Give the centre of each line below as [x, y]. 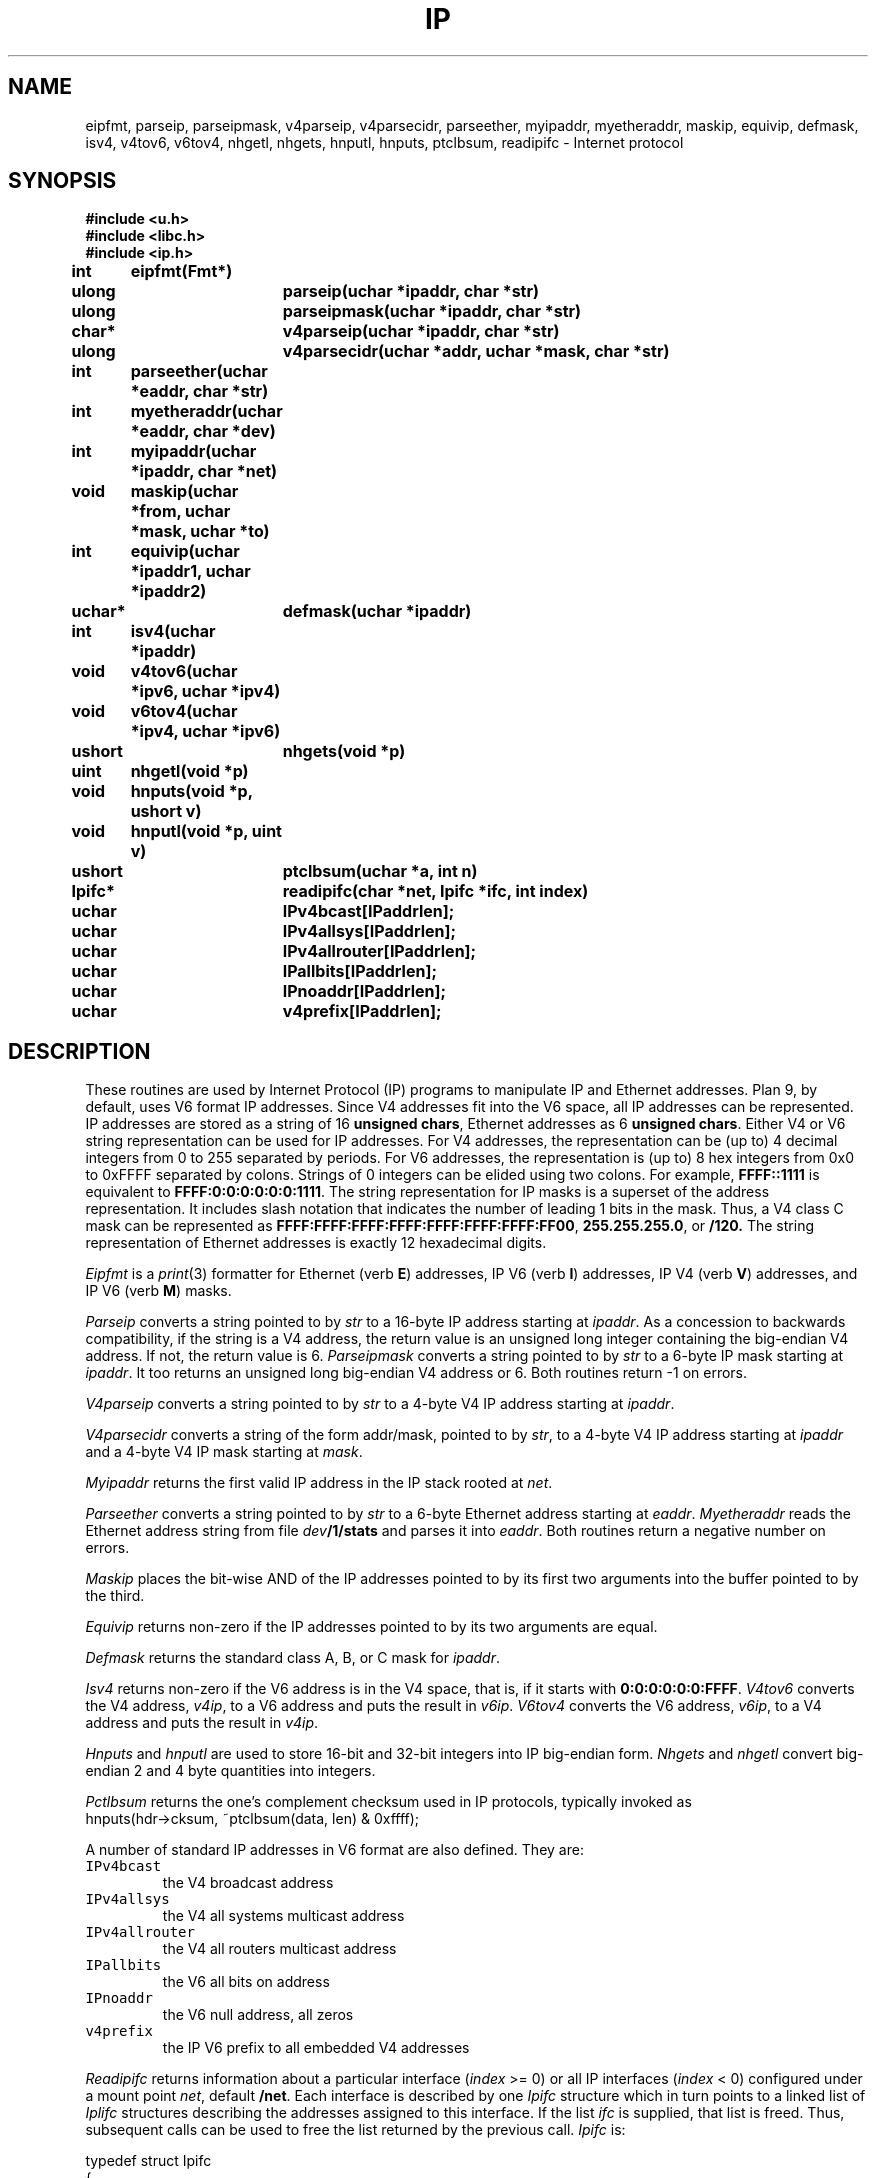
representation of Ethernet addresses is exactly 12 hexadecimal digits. [316, 1243]
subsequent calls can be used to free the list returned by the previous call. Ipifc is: [355, 2130]
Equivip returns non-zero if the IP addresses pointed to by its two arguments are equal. [371, 1627]
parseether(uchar [199, 371]
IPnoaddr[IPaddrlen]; [364, 991]
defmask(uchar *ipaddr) [377, 611]
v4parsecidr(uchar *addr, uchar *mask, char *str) [476, 351]
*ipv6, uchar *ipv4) [205, 691]
